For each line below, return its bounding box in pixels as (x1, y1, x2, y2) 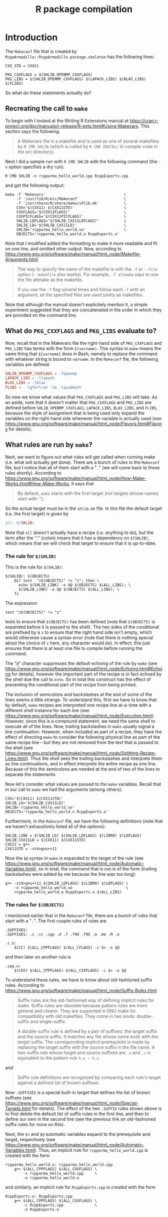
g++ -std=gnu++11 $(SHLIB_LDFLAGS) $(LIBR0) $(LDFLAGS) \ (5, 881, 128, 886)
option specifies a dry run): (8, 164, 64, 170)
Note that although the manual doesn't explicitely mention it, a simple (5, 301, 148, 307)
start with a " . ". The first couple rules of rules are (5, 918, 106, 924)
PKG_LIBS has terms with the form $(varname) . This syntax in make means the (5, 345, 161, 351)
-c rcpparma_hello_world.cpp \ (23, 1171, 97, 1176)
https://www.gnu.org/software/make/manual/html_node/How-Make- (5, 475, 146, 481)
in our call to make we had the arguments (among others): (5, 786, 122, 792)
